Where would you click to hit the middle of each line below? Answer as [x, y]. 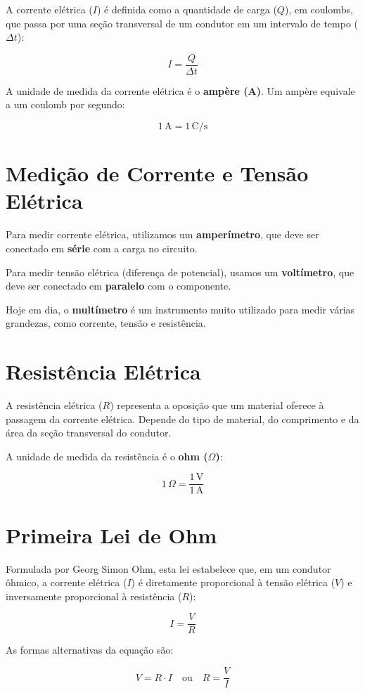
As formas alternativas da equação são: [90, 650]
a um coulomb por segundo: [65, 104]
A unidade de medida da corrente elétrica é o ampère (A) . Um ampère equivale [180, 90]
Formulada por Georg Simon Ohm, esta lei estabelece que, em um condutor [168, 568]
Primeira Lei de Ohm [111, 535]
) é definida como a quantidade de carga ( [187, 9]
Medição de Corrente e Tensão [157, 173]
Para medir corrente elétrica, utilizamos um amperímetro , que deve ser [162, 234]
